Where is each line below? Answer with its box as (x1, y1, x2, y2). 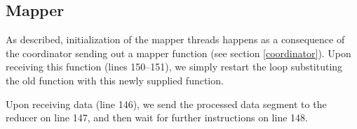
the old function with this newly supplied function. (6, 73, 224, 87)
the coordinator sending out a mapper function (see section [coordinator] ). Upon (6, 45, 351, 60)
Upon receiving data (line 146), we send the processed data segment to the (6, 96, 327, 111)
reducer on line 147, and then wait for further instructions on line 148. (6, 110, 308, 125)
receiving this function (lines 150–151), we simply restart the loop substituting (6, 59, 343, 74)
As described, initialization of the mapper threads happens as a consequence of (6, 32, 345, 47)
